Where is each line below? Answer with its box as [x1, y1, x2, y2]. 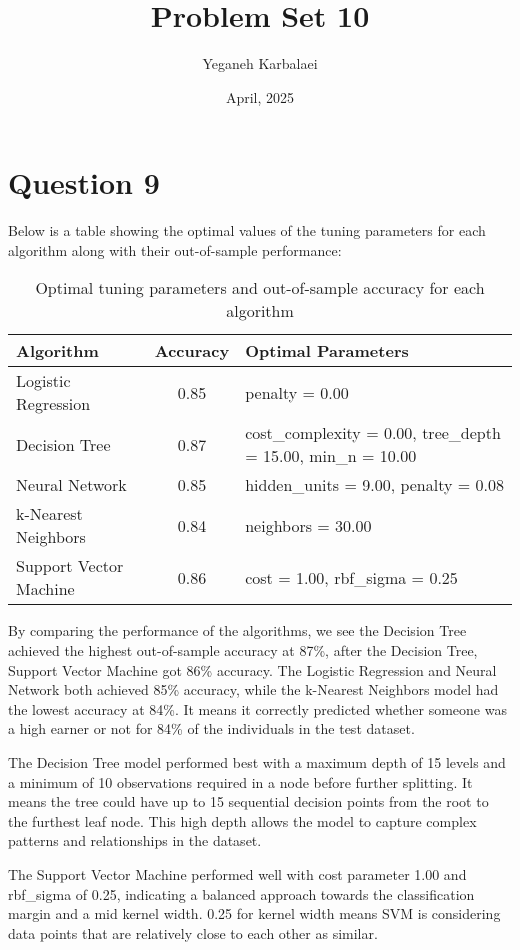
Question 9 [8, 162, 160, 203]
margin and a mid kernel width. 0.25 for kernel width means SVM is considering [8, 903, 501, 924]
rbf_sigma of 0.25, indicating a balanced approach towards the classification [8, 883, 475, 904]
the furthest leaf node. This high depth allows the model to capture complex [8, 810, 477, 831]
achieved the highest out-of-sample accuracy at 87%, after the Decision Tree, [8, 640, 478, 661]
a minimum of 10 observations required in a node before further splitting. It [8, 771, 473, 792]
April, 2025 [225, 86, 295, 107]
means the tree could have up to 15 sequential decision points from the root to [8, 791, 489, 812]
